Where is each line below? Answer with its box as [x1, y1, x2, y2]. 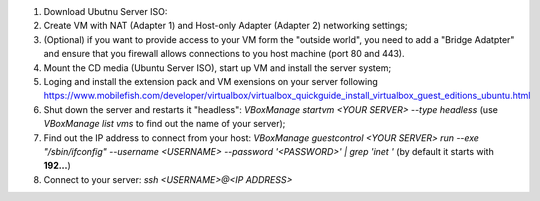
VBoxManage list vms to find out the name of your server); [43, 118, 286, 130]
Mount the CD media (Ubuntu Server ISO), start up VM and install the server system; [43, 61, 392, 74]
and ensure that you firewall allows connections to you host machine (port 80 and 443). [43, 48, 405, 60]
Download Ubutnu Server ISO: [43, 6, 168, 17]
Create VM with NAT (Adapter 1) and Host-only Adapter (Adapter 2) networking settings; [43, 20, 409, 32]
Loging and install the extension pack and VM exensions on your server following [43, 75, 379, 87]
